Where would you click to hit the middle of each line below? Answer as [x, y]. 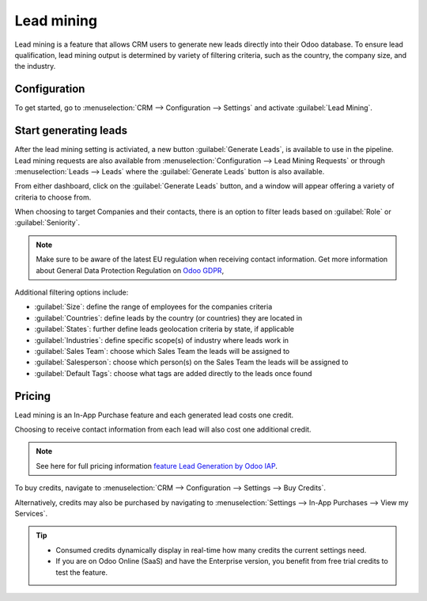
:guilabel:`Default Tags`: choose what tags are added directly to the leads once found [173, 373]
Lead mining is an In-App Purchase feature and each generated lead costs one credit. [154, 415]
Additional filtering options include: [72, 292]
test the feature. [82, 572]
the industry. [35, 67]
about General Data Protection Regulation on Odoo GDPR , [130, 270]
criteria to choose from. [53, 197]
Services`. [31, 514]
